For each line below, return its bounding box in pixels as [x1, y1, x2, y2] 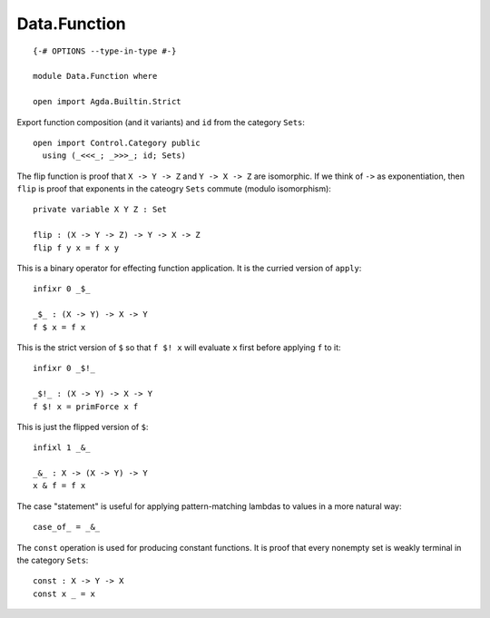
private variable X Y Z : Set [33, 204, 168, 215]
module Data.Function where [33, 71, 158, 82]
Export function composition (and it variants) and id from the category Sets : [16, 116, 306, 127]
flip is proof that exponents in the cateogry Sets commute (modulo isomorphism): [16, 183, 331, 194]
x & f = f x [33, 481, 86, 491]
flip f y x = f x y [33, 242, 120, 253]
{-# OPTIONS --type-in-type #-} [33, 45, 177, 56]
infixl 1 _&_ [33, 443, 91, 453]
